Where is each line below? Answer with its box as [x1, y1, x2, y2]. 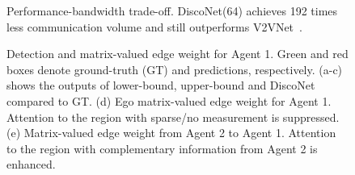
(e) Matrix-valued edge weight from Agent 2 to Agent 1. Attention [6, 124, 336, 141]
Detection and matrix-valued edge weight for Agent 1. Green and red [6, 45, 349, 62]
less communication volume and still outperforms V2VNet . [6, 18, 302, 35]
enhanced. [6, 156, 56, 173]
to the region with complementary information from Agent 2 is [6, 140, 318, 156]
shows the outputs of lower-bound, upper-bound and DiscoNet [6, 77, 315, 94]
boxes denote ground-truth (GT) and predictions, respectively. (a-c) [6, 60, 343, 77]
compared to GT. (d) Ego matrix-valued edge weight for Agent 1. [6, 92, 332, 109]
